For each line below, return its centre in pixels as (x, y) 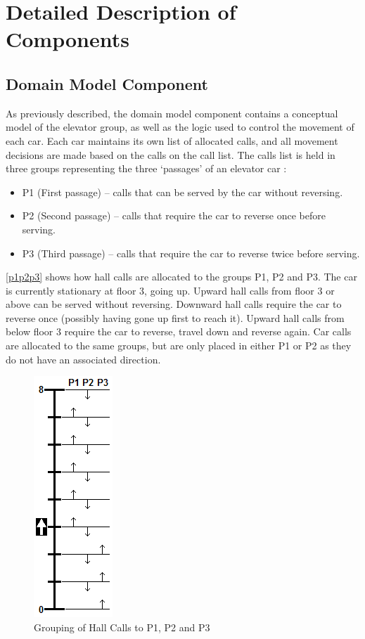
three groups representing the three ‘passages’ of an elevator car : (146, 168)
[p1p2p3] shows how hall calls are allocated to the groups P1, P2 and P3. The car (181, 277)
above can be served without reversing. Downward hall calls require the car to (174, 304)
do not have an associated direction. (83, 359)
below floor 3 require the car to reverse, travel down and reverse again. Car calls (179, 331)
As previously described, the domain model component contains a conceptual (172, 113)
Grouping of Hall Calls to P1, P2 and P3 (122, 627)
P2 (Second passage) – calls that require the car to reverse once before (174, 215)
